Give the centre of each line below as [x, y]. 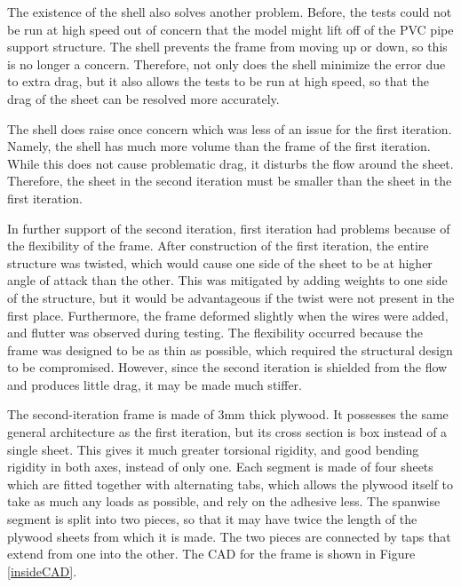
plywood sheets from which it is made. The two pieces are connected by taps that [229, 536]
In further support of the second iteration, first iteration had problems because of [229, 228]
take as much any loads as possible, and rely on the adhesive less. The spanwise [224, 501]
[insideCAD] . [42, 571]
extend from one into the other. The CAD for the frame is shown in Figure [211, 554]
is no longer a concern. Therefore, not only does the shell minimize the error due [227, 63]
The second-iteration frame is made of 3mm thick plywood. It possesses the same [228, 414]
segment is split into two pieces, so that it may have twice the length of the [212, 519]
